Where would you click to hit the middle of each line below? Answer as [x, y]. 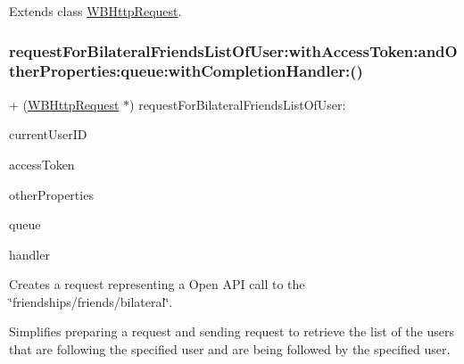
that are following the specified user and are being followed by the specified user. [230, 349]
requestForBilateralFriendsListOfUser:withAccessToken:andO [233, 50]
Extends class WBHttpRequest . [95, 11]
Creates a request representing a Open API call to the [157, 284]
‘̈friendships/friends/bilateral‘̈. [91, 301]
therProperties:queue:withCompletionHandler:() [186, 71]
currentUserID [48, 134]
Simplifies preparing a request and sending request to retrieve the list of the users [232, 331]
